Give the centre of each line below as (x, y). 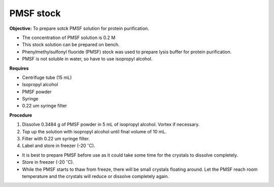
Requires (19, 68)
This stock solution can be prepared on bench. (71, 45)
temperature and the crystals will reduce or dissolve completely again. (96, 176)
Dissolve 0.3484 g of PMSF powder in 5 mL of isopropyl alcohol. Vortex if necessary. (111, 125)
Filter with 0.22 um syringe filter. (56, 139)
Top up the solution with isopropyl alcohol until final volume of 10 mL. (94, 131)
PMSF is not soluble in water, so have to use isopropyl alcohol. (87, 59)
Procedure (21, 115)
